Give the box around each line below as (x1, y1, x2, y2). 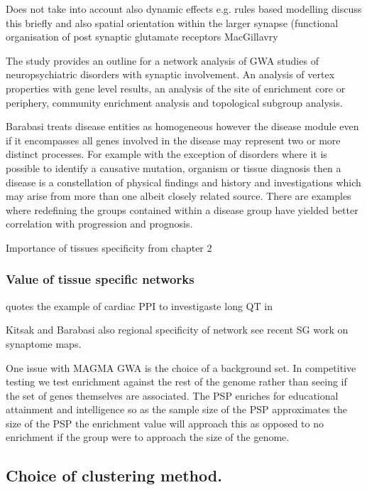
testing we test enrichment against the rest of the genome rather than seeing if (6, 374, 347, 389)
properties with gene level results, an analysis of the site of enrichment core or (6, 80, 346, 95)
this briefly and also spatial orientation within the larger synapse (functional (6, 15, 339, 30)
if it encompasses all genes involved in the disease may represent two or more (6, 132, 341, 147)
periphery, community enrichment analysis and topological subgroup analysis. (6, 95, 343, 110)
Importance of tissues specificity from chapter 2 (6, 240, 212, 255)
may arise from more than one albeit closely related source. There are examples (6, 188, 351, 203)
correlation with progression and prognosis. (6, 216, 193, 231)
